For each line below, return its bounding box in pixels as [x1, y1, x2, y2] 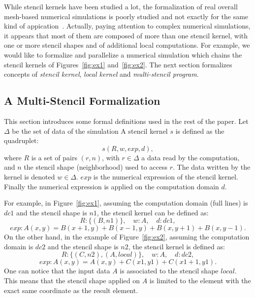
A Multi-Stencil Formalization [4, 93, 160, 108]
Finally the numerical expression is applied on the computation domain [4, 181, 219, 191]
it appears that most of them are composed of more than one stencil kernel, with [4, 30, 248, 40]
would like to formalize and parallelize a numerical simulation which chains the [4, 49, 242, 59]
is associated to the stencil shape [120, 266, 219, 276]
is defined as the [175, 125, 224, 136]
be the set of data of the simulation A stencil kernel [12, 125, 168, 136]
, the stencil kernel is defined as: [128, 241, 225, 251]
